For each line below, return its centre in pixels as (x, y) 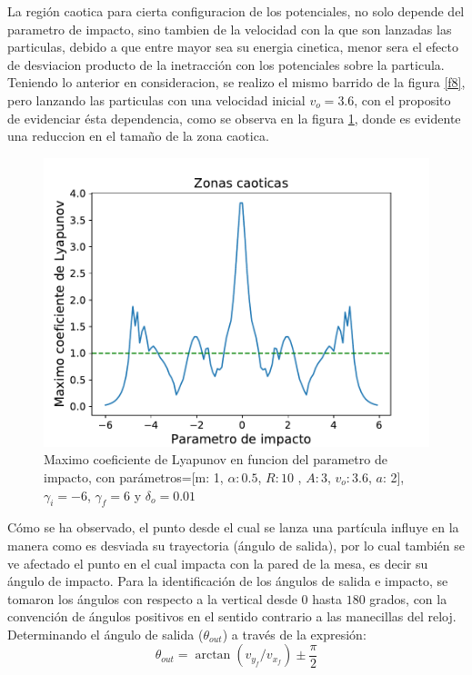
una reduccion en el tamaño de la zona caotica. (138, 136)
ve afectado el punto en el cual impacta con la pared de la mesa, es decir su (218, 563)
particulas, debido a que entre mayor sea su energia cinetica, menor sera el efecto (233, 47)
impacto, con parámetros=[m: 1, (134, 476)
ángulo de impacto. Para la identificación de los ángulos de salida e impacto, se (228, 581)
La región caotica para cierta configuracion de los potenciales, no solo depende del (236, 11)
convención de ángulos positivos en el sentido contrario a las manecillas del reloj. (232, 616)
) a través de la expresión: (294, 634)
